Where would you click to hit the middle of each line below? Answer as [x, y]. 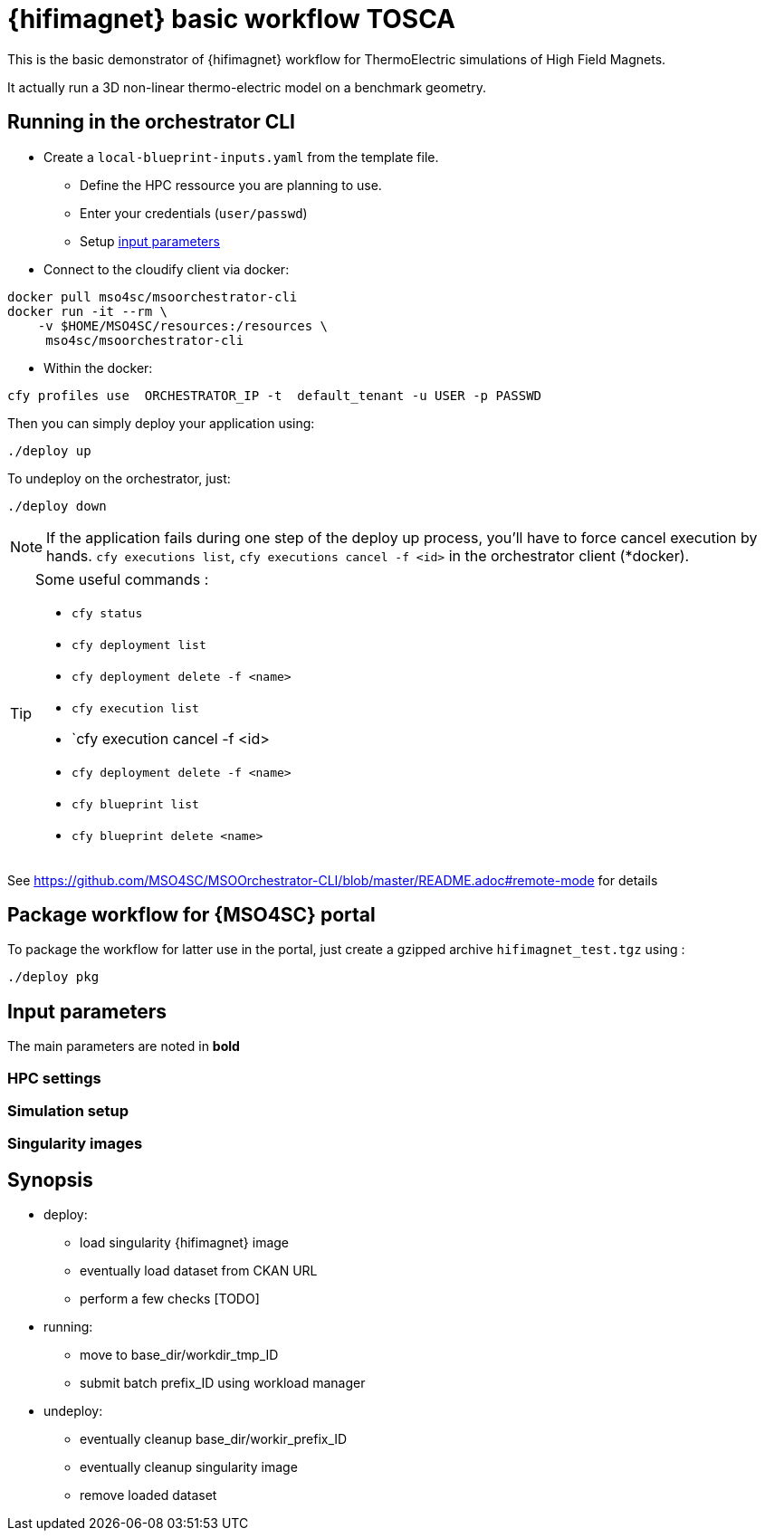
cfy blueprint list [135, 804]
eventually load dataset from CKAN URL [199, 1271]
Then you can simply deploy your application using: [161, 423]
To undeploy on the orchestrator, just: [119, 478]
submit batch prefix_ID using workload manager [223, 1383]
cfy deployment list [139, 645]
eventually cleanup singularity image [189, 1467]
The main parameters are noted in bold [124, 1046]
